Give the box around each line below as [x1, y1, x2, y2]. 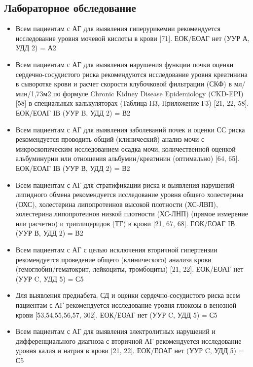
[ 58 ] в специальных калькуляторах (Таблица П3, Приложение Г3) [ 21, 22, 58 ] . [15, 98, 249, 108]
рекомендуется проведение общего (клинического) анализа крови [15, 254, 212, 264]
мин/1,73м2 [15, 88, 51, 98]
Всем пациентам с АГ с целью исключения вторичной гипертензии [15, 245, 217, 255]
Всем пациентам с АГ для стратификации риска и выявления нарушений [15, 179, 235, 190]
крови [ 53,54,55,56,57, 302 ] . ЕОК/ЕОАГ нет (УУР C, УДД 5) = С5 [15, 309, 217, 320]
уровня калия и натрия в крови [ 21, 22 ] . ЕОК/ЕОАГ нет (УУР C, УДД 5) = [15, 345, 244, 356]
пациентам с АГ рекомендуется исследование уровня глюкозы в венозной [15, 300, 237, 310]
